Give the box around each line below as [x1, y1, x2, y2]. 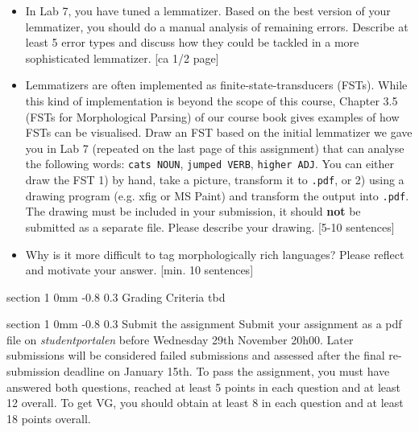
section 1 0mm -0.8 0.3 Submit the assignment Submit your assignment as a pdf [6, 315, 402, 332]
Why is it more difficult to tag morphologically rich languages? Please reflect [25, 245, 404, 262]
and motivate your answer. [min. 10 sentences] [25, 261, 254, 278]
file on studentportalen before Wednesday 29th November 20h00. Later [6, 331, 354, 348]
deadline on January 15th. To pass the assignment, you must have [64, 363, 390, 380]
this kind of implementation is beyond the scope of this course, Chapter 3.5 [25, 92, 398, 109]
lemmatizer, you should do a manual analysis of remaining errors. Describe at [25, 18, 409, 35]
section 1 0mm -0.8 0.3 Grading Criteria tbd [6, 288, 226, 305]
